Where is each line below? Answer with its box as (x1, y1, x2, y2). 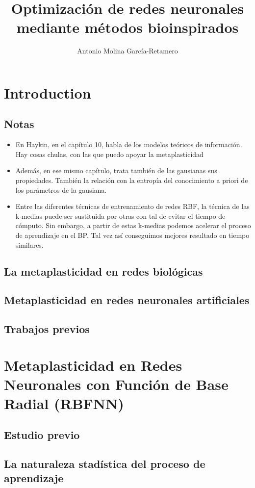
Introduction (4, 82, 91, 103)
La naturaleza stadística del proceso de (4, 456, 205, 471)
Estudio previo (4, 427, 80, 442)
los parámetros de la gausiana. (15, 184, 107, 195)
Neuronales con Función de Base (4, 374, 229, 394)
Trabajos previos (4, 321, 90, 336)
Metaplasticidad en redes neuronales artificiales (4, 292, 250, 308)
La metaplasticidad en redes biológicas (4, 263, 203, 279)
